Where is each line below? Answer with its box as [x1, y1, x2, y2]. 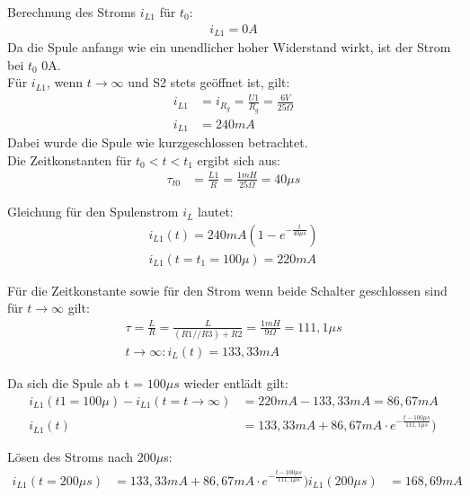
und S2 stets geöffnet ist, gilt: [128, 73, 290, 92]
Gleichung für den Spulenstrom [7, 202, 179, 221]
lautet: [198, 202, 234, 221]
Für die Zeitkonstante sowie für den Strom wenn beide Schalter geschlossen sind [7, 280, 448, 299]
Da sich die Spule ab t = [7, 373, 144, 392]
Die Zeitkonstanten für [7, 150, 132, 169]
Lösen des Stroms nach [7, 447, 134, 466]
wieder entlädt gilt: [183, 373, 288, 392]
